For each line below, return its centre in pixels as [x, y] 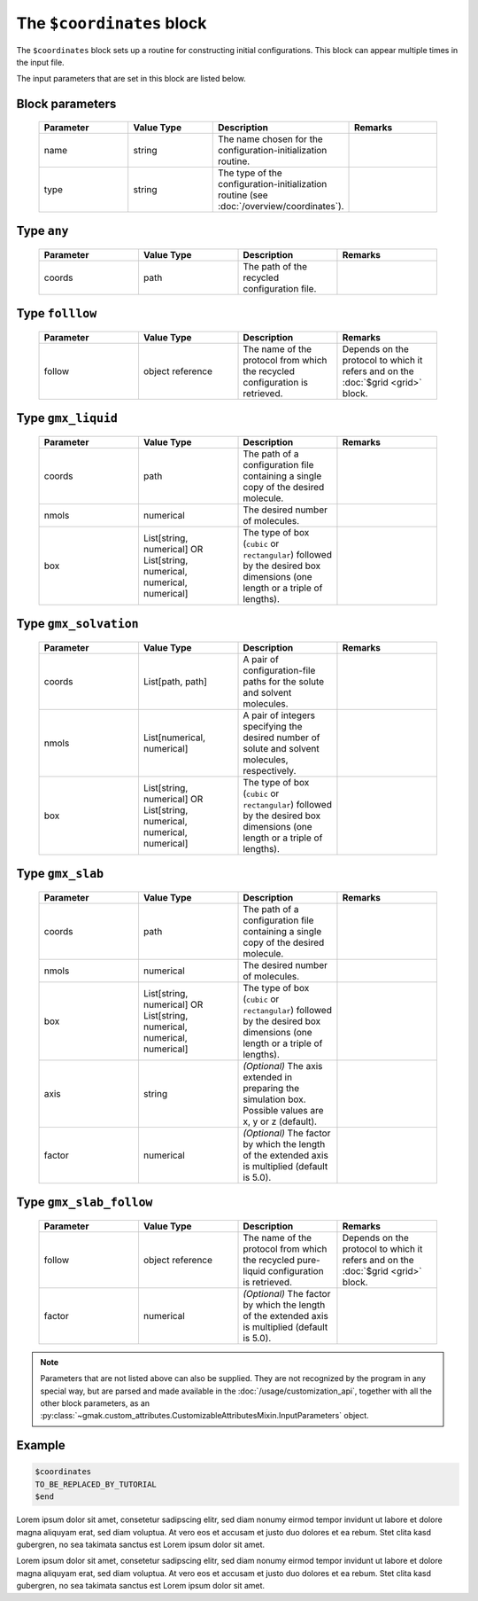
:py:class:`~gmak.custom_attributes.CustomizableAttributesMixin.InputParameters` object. [204, 1416]
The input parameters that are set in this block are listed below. [131, 79]
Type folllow [57, 313]
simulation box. [274, 1099]
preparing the [271, 1088]
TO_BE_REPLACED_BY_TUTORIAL [96, 1484]
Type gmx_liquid [67, 418]
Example [41, 1445]
